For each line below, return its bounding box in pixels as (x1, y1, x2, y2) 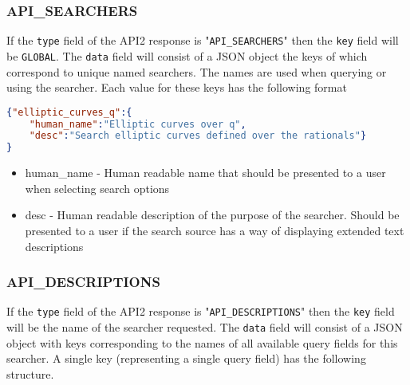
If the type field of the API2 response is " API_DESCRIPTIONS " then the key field (6, 303, 395, 320)
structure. (6, 365, 54, 382)
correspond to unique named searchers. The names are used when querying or (6, 63, 387, 80)
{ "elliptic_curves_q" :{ (6, 106, 132, 118)
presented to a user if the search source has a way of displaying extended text (25, 222, 404, 238)
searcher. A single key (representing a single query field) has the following (6, 350, 366, 367)
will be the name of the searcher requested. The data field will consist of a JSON (6, 319, 403, 336)
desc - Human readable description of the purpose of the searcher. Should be (25, 206, 400, 223)
